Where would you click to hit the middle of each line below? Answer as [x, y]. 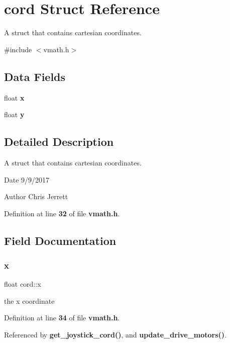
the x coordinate [29, 301]
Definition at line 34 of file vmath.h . [62, 318]
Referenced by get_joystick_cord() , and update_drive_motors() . [116, 335]
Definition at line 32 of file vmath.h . [62, 213]
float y [14, 114]
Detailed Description [59, 142]
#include [18, 49]
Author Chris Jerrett [36, 196]
